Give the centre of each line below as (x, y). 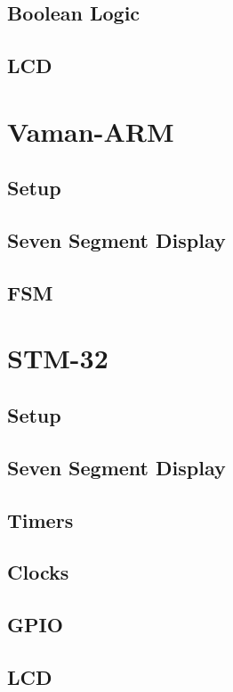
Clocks (38, 572)
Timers (40, 519)
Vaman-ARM (91, 131)
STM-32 (58, 358)
